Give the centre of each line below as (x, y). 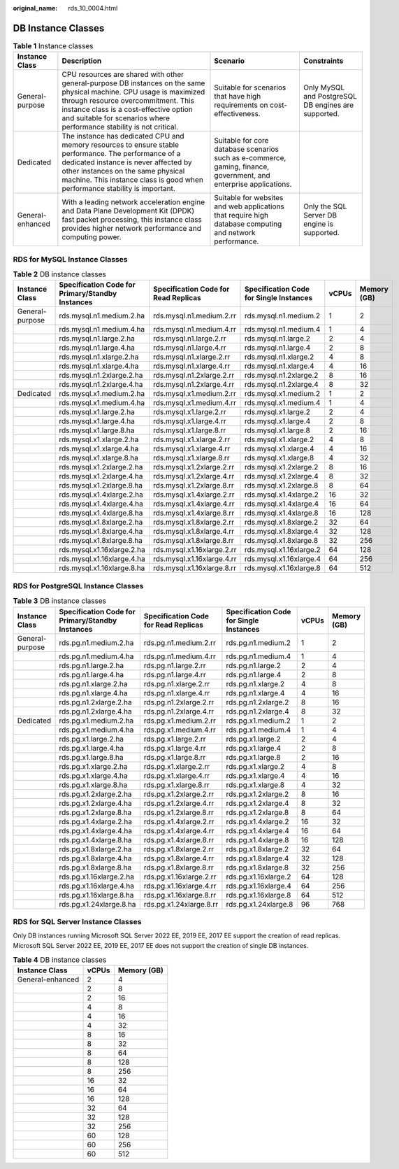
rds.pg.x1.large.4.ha (92, 748)
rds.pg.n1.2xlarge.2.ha (95, 702)
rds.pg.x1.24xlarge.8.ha (97, 904)
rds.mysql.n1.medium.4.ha (102, 330)
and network (235, 233)
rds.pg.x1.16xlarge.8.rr (180, 895)
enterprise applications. (253, 184)
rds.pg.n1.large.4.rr (175, 674)
